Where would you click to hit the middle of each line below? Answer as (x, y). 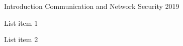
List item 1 (21, 23)
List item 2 (21, 39)
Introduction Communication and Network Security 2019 (92, 6)
